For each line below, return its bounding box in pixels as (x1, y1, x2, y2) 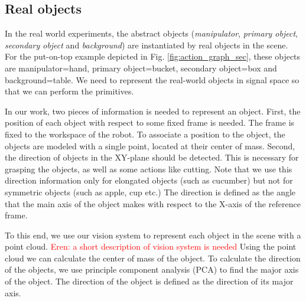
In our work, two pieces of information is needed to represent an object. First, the (5, 104, 301, 117)
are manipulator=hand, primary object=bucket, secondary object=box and (5, 61, 277, 74)
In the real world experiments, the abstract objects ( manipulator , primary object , (5, 27, 298, 40)
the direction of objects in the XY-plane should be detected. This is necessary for (5, 151, 299, 163)
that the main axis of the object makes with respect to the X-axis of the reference (5, 197, 301, 210)
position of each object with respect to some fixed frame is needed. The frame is (5, 116, 295, 129)
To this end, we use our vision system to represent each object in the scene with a (5, 228, 301, 241)
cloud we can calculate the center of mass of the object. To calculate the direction (5, 251, 301, 264)
